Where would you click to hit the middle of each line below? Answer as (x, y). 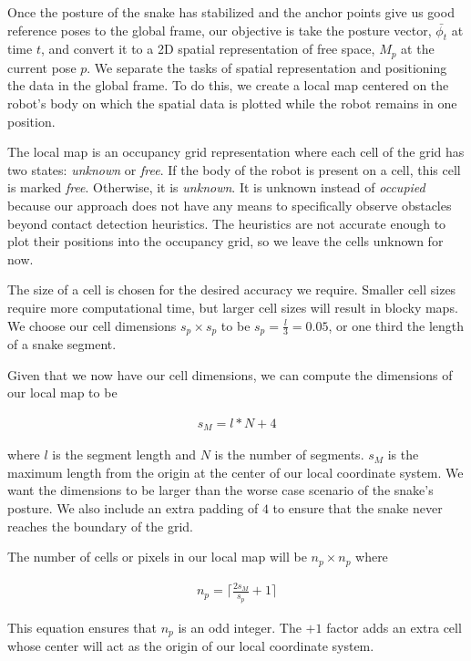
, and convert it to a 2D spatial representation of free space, (208, 49)
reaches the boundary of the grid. (100, 526)
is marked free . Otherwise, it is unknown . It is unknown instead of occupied (216, 187)
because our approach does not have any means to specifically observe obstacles (230, 205)
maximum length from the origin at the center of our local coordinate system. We (235, 472)
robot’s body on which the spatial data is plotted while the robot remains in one (232, 103)
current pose (42, 67)
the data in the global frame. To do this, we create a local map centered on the (228, 85)
